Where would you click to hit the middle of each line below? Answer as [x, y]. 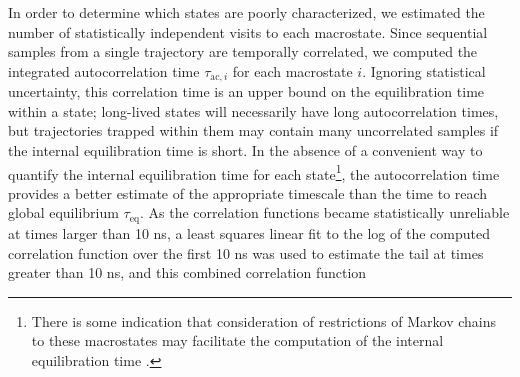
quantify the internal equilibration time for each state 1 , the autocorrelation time [254, 172]
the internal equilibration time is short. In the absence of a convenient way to [245, 150]
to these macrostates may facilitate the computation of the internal [237, 340]
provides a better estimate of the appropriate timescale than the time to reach [248, 192]
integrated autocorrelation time [104, 70]
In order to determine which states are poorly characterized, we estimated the [246, 12]
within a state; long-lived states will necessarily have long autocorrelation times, [253, 110]
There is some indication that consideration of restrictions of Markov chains [264, 320]
